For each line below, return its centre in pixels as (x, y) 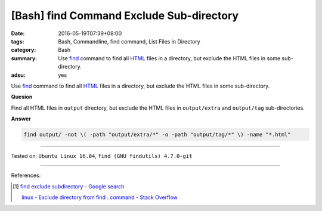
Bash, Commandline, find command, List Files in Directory (129, 41)
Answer (21, 119)
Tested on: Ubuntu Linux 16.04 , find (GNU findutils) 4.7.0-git (102, 156)
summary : (24, 58)
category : (24, 50)
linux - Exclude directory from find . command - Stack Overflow (100, 197)
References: (26, 175)
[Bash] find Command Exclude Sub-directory (125, 15)
